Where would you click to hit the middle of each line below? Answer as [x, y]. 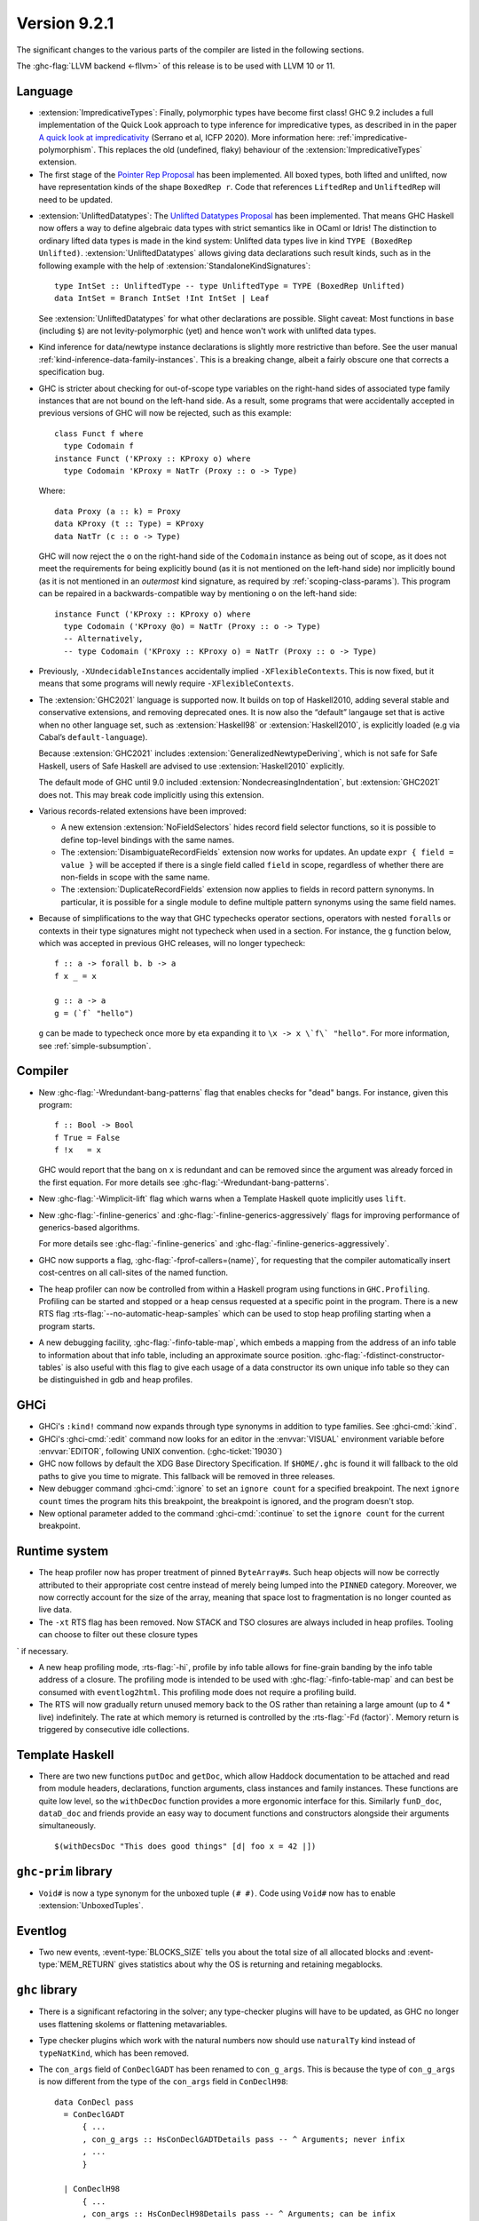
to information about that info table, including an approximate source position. [181, 1355]
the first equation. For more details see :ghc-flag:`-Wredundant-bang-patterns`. [184, 1182]
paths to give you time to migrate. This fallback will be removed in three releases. [187, 1476]
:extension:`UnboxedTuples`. [91, 1906]
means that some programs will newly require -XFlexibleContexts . [166, 683]
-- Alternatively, [103, 639]
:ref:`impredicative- [373, 137]
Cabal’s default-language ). [93, 737]
